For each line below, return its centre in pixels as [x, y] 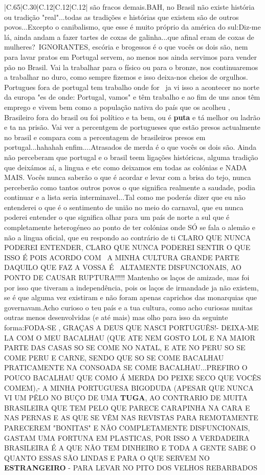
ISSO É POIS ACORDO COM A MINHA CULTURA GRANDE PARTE [122, 257]
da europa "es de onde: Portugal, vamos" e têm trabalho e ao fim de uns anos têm [132, 97]
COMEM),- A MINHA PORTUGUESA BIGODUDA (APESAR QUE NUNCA [129, 387]
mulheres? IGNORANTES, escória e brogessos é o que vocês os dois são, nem [126, 47]
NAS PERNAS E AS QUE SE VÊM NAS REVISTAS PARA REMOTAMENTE [131, 417]
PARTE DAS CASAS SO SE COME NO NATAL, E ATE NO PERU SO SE [125, 347]
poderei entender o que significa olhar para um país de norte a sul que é [117, 217]
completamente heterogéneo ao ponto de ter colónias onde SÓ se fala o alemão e [130, 227]
